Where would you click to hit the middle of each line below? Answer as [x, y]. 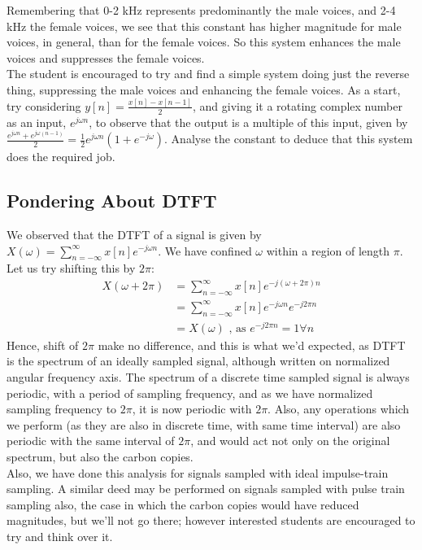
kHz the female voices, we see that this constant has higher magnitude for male [204, 26]
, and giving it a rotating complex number [297, 105]
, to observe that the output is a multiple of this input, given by [248, 122]
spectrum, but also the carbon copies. [100, 457]
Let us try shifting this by [71, 268]
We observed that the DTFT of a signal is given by [134, 234]
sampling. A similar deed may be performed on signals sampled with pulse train [206, 489]
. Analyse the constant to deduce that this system [289, 139]
